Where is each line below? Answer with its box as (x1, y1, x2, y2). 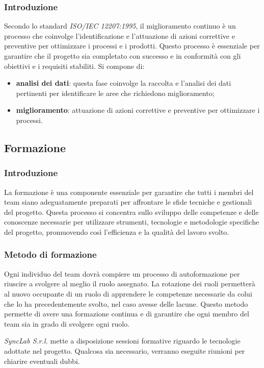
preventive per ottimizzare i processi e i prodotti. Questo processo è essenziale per (4, 40, 260, 51)
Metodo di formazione (4, 248, 97, 261)
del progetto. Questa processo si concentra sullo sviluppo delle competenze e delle (4, 206, 259, 217)
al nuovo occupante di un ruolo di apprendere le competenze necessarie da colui (4, 288, 252, 299)
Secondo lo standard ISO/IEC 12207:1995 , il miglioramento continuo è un (4, 20, 236, 31)
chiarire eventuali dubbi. (4, 355, 80, 366)
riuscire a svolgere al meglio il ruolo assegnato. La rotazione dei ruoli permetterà (4, 278, 255, 289)
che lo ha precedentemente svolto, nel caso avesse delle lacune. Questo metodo (4, 298, 248, 309)
